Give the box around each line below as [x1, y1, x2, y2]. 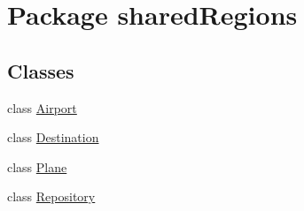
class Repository [7, 187, 96, 206]
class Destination [7, 128, 99, 147]
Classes [7, 57, 74, 84]
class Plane [7, 157, 67, 176]
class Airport [7, 98, 77, 117]
